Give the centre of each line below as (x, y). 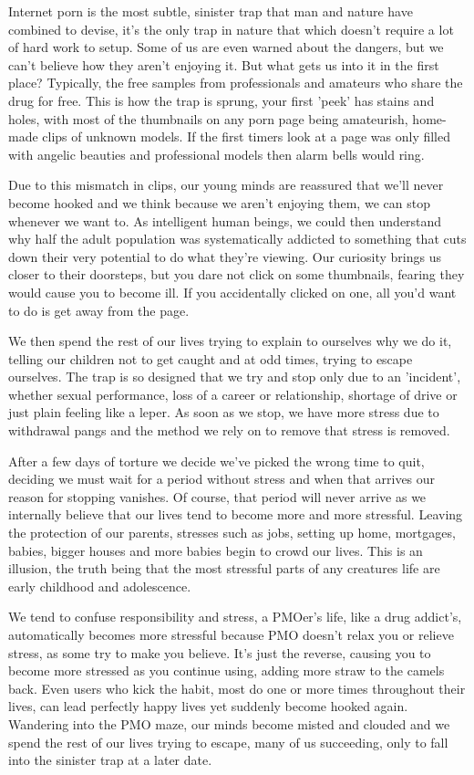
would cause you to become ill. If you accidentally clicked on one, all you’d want (232, 292)
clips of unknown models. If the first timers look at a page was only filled (247, 136)
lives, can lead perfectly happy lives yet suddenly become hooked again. (208, 706)
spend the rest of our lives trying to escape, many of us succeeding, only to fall (228, 742)
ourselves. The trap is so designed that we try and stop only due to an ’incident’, (235, 377)
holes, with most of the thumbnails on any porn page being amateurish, (208, 118)
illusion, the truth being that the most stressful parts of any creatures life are (224, 568)
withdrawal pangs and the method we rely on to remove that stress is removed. (229, 430)
